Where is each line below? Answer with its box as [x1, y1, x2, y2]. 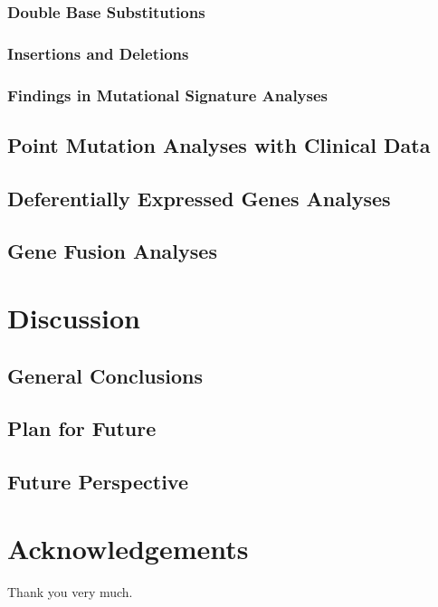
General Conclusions [7, 361, 204, 389]
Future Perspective [7, 468, 188, 496]
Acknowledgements [7, 529, 249, 566]
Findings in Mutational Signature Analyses [7, 83, 328, 106]
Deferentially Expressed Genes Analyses [7, 184, 391, 212]
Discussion [7, 299, 140, 337]
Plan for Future [7, 414, 157, 442]
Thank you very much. [7, 582, 133, 601]
